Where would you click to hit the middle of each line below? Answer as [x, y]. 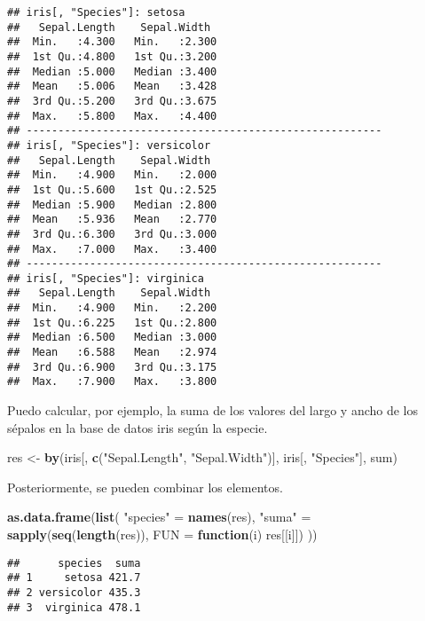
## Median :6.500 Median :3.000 [112, 338]
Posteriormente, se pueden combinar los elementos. [145, 487]
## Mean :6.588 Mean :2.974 [112, 353]
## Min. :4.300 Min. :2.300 [112, 42]
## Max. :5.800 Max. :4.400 [112, 116]
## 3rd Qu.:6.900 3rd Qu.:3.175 [112, 367]
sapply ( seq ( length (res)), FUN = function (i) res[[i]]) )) [162, 535]
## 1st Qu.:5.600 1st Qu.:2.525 [112, 189]
